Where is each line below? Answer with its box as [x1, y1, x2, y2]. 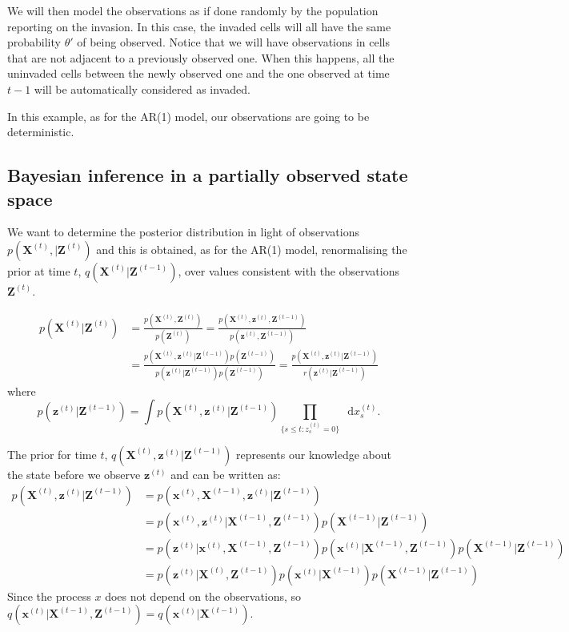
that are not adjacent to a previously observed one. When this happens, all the [7, 49, 395, 66]
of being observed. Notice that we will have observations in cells [77, 34, 391, 50]
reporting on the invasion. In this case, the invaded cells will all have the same [7, 18, 391, 34]
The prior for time [7, 445, 97, 462]
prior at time [7, 262, 70, 279]
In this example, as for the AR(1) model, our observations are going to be [7, 107, 370, 124]
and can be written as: [170, 465, 281, 482]
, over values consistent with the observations [178, 262, 399, 279]
